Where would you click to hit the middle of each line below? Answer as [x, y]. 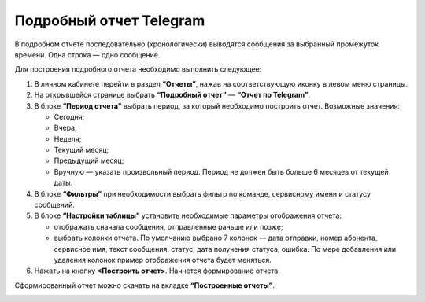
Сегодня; [69, 116]
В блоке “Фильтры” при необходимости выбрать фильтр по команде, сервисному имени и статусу [203, 193]
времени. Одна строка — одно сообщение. [87, 54]
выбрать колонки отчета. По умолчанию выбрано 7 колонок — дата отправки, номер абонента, [216, 238]
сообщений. [54, 205]
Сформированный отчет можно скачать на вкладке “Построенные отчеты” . [144, 285]
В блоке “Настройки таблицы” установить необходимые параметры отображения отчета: [188, 215]
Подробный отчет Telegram [110, 20]
